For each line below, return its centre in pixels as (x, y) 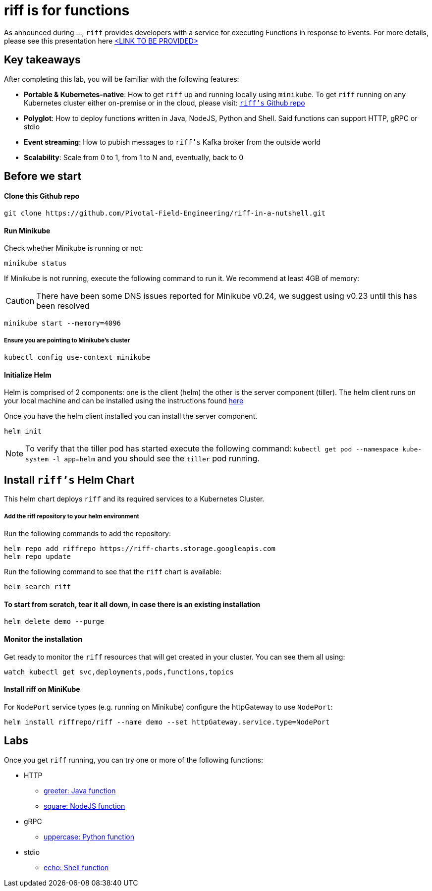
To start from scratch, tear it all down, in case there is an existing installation (132, 604)
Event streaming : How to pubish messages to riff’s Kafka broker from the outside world (172, 142)
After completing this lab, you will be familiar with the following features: (122, 79)
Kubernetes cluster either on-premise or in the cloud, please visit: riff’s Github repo (164, 103)
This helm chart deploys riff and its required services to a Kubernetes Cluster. (134, 499)
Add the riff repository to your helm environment (72, 516)
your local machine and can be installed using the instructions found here (124, 401)
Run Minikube (27, 230)
